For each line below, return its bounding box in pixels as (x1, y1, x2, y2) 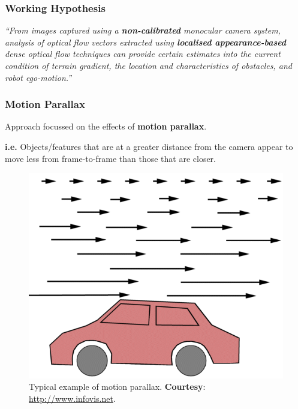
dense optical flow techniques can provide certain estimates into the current (5, 47, 281, 60)
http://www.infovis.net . (29, 392, 116, 405)
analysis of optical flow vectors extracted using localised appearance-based (5, 35, 287, 48)
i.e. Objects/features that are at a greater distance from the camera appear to (5, 140, 293, 152)
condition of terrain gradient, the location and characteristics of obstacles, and (5, 59, 292, 71)
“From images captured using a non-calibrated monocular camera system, (5, 24, 281, 37)
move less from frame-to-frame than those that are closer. (5, 152, 216, 164)
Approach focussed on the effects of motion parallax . (5, 120, 207, 133)
